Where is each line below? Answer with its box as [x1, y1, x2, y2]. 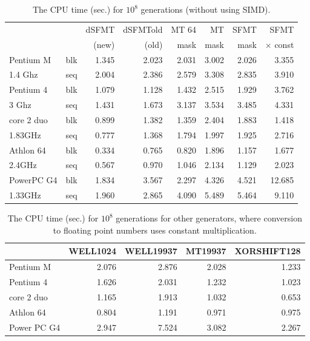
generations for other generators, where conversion [116, 212, 302, 225]
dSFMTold [123, 22, 163, 35]
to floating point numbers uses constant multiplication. [53, 223, 257, 236]
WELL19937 [124, 245, 177, 257]
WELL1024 [68, 245, 116, 257]
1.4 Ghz [9, 68, 38, 81]
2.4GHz [9, 158, 37, 171]
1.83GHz [9, 128, 41, 141]
